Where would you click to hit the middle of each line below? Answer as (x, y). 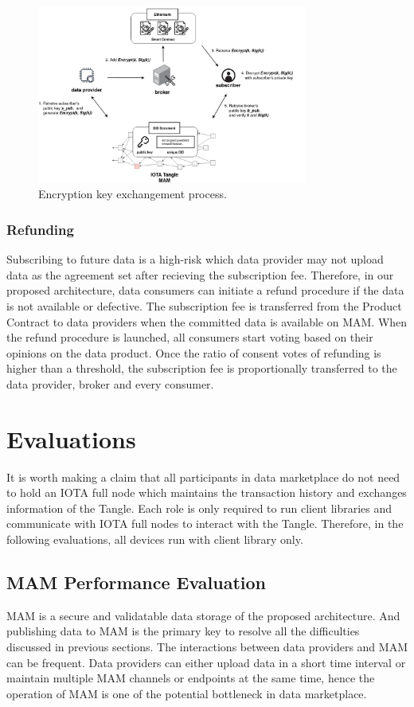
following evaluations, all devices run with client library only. (155, 539)
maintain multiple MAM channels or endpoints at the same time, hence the (191, 678)
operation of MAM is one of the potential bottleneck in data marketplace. (187, 693)
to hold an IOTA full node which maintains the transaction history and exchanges (207, 492)
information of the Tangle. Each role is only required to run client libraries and (199, 508)
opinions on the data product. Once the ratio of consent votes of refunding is (194, 352)
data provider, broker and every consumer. (110, 383)
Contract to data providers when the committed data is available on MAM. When (207, 321)
